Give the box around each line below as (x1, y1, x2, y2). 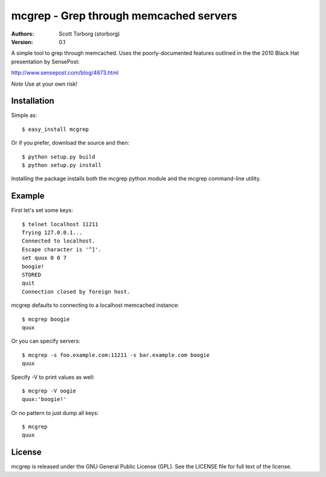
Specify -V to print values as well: (11, 373, 95, 381)
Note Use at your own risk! (11, 80, 78, 87)
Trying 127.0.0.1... (22, 229, 83, 236)
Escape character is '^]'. (22, 246, 102, 253)
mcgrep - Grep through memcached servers (11, 9, 238, 22)
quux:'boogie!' (22, 396, 67, 403)
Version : (11, 38, 33, 45)
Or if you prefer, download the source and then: (11, 139, 130, 147)
